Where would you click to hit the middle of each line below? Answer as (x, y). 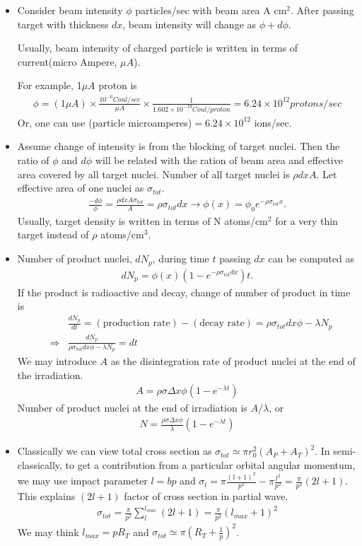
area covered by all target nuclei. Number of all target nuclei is (153, 174)
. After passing (322, 10)
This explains (46, 496)
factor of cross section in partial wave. (206, 496)
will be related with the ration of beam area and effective (219, 159)
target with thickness (63, 24)
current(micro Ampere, (67, 61)
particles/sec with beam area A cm (211, 10)
